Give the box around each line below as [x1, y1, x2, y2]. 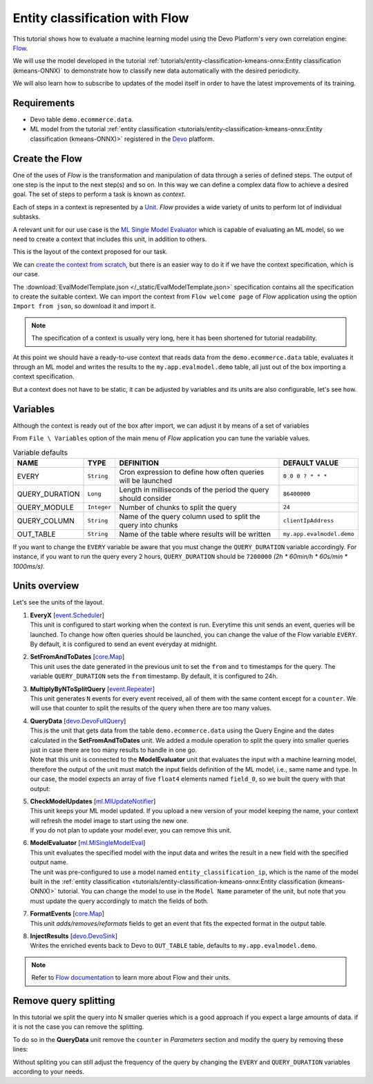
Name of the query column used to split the [119, 511, 260, 521]
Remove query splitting [12, 995, 115, 1007]
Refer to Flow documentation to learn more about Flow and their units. [31, 973, 231, 982]
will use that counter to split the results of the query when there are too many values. [30, 704, 272, 712]
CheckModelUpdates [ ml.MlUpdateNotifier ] [30, 797, 156, 805]
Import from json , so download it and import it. [12, 302, 156, 310]
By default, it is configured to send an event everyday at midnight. [30, 640, 218, 649]
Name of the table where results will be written [119, 529, 271, 539]
